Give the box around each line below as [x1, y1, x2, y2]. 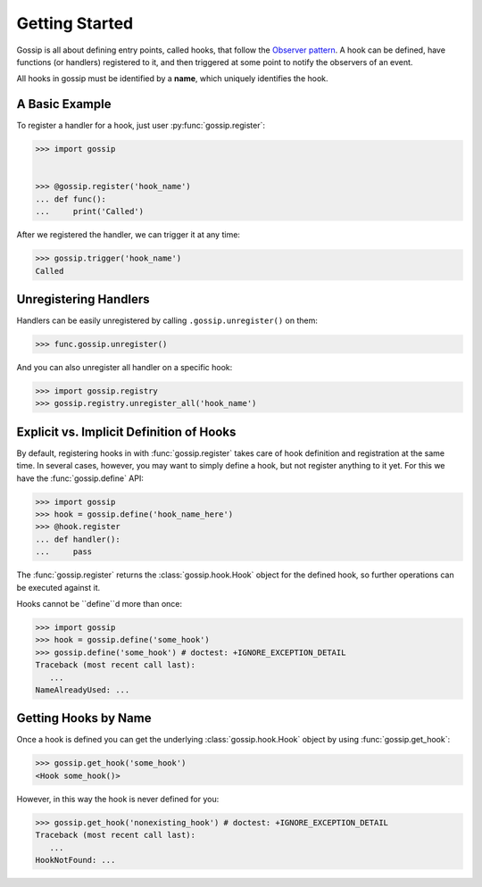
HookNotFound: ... [35, 855, 116, 865]
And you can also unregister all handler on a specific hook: [16, 362, 233, 372]
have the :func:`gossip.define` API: [16, 473, 145, 484]
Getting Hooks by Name [16, 710, 152, 726]
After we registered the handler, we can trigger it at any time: [16, 229, 241, 240]
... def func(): [35, 194, 107, 204]
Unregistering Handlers [16, 291, 151, 307]
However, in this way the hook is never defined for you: [16, 793, 220, 804]
